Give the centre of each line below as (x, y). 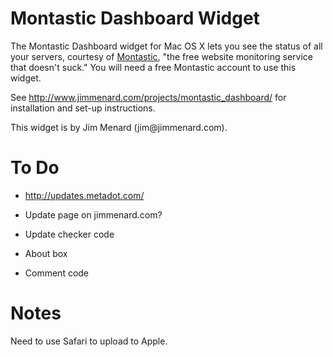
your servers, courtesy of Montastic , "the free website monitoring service (161, 56)
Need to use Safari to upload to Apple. (89, 341)
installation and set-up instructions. (83, 108)
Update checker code (69, 234)
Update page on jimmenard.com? (93, 214)
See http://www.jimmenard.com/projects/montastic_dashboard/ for (148, 97)
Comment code (57, 273)
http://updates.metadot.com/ (84, 195)
